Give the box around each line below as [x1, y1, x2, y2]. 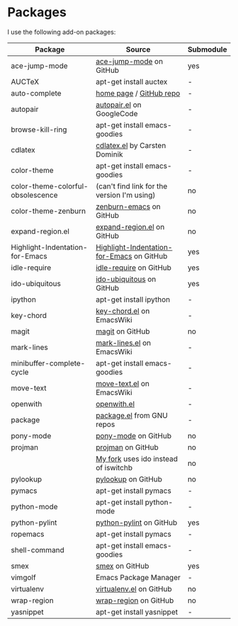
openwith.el [95, 399, 135, 409]
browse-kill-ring [11, 125, 67, 135]
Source [125, 44, 151, 54]
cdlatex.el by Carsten [95, 140, 166, 150]
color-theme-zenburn [11, 206, 86, 216]
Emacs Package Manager [95, 572, 181, 582]
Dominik [95, 149, 123, 159]
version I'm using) [95, 190, 156, 200]
